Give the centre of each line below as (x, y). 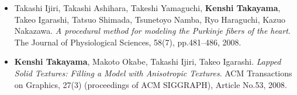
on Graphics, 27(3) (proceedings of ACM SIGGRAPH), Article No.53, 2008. (151, 84)
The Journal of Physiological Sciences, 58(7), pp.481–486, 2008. (128, 42)
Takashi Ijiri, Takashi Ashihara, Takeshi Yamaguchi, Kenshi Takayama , (147, 8)
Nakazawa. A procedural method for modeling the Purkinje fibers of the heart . (152, 31)
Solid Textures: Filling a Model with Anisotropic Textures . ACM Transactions (153, 73)
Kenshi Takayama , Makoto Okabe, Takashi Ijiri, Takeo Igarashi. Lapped (148, 61)
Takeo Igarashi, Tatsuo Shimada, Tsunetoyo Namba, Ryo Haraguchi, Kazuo (150, 19)
